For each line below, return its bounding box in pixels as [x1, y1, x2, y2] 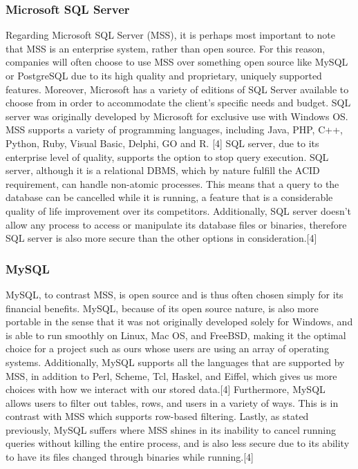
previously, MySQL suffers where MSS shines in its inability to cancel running [6, 422, 337, 437]
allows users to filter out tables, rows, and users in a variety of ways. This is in [6, 395, 339, 410]
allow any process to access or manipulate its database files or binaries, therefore [6, 217, 347, 231]
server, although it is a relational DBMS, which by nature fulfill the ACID [6, 163, 320, 178]
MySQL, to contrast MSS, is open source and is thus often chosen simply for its [6, 287, 343, 301]
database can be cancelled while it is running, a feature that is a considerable [6, 190, 333, 204]
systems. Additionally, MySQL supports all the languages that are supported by [6, 354, 345, 369]
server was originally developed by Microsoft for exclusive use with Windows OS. [6, 108, 348, 123]
